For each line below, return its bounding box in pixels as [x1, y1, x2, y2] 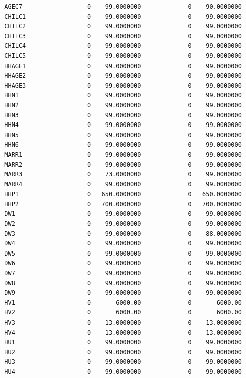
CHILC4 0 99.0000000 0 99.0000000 [4, 42, 242, 50]
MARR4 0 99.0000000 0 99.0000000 [4, 180, 242, 188]
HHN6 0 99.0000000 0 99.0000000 [4, 141, 242, 149]
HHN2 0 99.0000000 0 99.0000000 [4, 101, 242, 109]
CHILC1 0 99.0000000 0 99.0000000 [4, 13, 242, 20]
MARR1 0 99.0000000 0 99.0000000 [4, 151, 242, 158]
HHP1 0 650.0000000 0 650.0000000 [4, 191, 242, 198]
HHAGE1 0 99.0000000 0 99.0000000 [4, 62, 242, 70]
